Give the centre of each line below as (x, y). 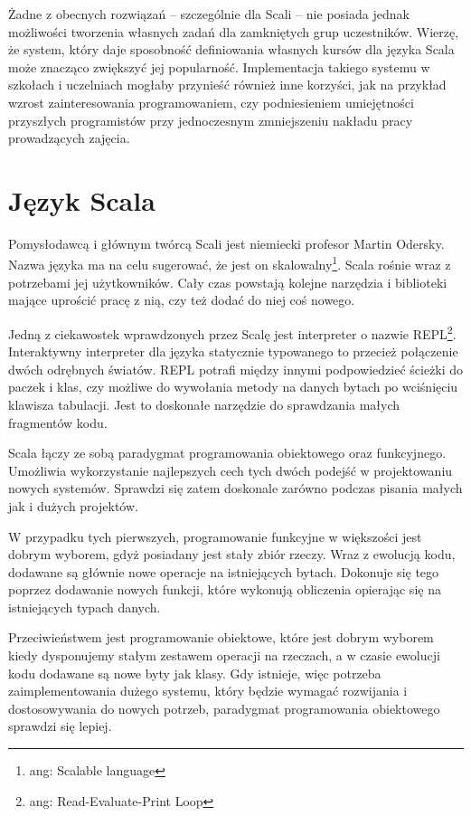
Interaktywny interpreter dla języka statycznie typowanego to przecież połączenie (233, 351)
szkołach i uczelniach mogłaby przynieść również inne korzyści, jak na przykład (227, 85)
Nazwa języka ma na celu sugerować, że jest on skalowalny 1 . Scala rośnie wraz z (230, 263)
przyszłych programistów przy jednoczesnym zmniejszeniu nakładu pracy (211, 120)
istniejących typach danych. (85, 607)
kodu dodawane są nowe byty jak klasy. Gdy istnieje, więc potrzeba (195, 673)
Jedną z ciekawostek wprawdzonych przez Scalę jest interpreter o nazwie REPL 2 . (232, 332)
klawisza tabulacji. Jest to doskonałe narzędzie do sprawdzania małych (204, 404)
